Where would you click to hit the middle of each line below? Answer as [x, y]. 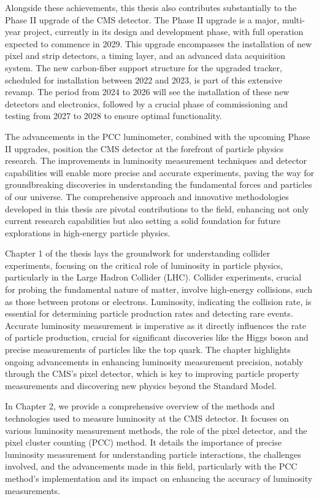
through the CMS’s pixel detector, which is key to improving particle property [152, 373]
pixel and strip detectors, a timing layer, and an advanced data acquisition [145, 56]
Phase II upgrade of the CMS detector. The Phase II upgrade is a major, [142, 19]
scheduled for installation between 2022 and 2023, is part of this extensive [144, 79]
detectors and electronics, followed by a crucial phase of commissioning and [146, 103]
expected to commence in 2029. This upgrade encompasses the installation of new [159, 43]
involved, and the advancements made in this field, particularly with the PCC [151, 466]
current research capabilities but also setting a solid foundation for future [143, 221]
